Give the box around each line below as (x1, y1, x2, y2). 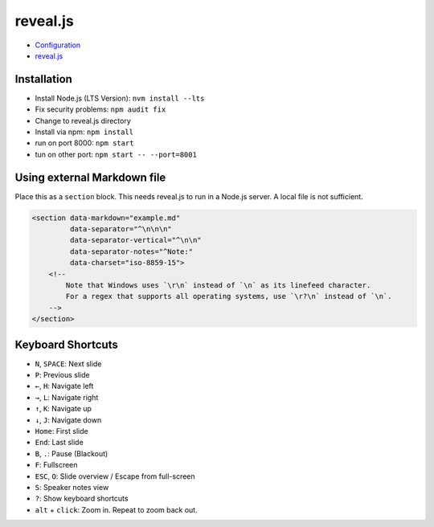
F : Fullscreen (35, 460, 78, 470)
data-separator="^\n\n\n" (69, 225, 172, 234)
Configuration (35, 40, 81, 50)
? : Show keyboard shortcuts (35, 494, 129, 504)
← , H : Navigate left (35, 382, 94, 391)
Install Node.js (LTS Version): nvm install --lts (35, 93, 205, 103)
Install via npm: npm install (35, 127, 134, 137)
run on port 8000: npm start (35, 138, 134, 148)
